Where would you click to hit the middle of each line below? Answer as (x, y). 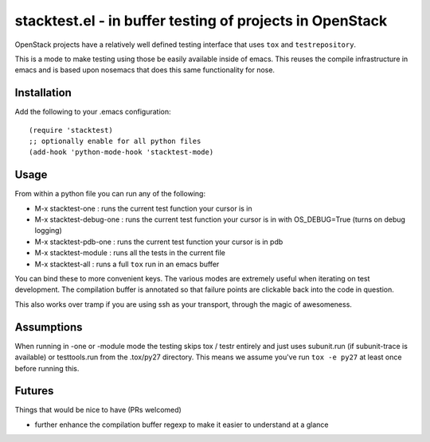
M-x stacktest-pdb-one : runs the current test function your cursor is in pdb (159, 242)
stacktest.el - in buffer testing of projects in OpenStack (201, 21)
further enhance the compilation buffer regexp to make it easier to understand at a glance (182, 425)
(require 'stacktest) (71, 130)
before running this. (47, 368)
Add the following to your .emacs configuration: (93, 112)
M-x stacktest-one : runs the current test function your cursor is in (143, 208)
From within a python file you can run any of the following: (110, 194)
